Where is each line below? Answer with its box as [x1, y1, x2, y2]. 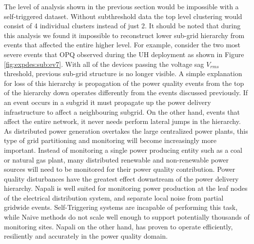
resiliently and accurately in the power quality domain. [4, 231, 168, 241]
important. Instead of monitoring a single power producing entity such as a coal [4, 144, 242, 155]
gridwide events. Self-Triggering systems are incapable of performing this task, [4, 202, 238, 212]
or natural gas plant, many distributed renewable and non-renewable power [4, 154, 229, 164]
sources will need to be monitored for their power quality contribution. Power [4, 164, 235, 174]
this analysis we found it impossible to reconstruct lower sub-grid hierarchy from [4, 30, 245, 40]
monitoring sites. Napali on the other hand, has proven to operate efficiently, [4, 221, 233, 231]
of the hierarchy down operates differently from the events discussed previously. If [4, 87, 248, 98]
